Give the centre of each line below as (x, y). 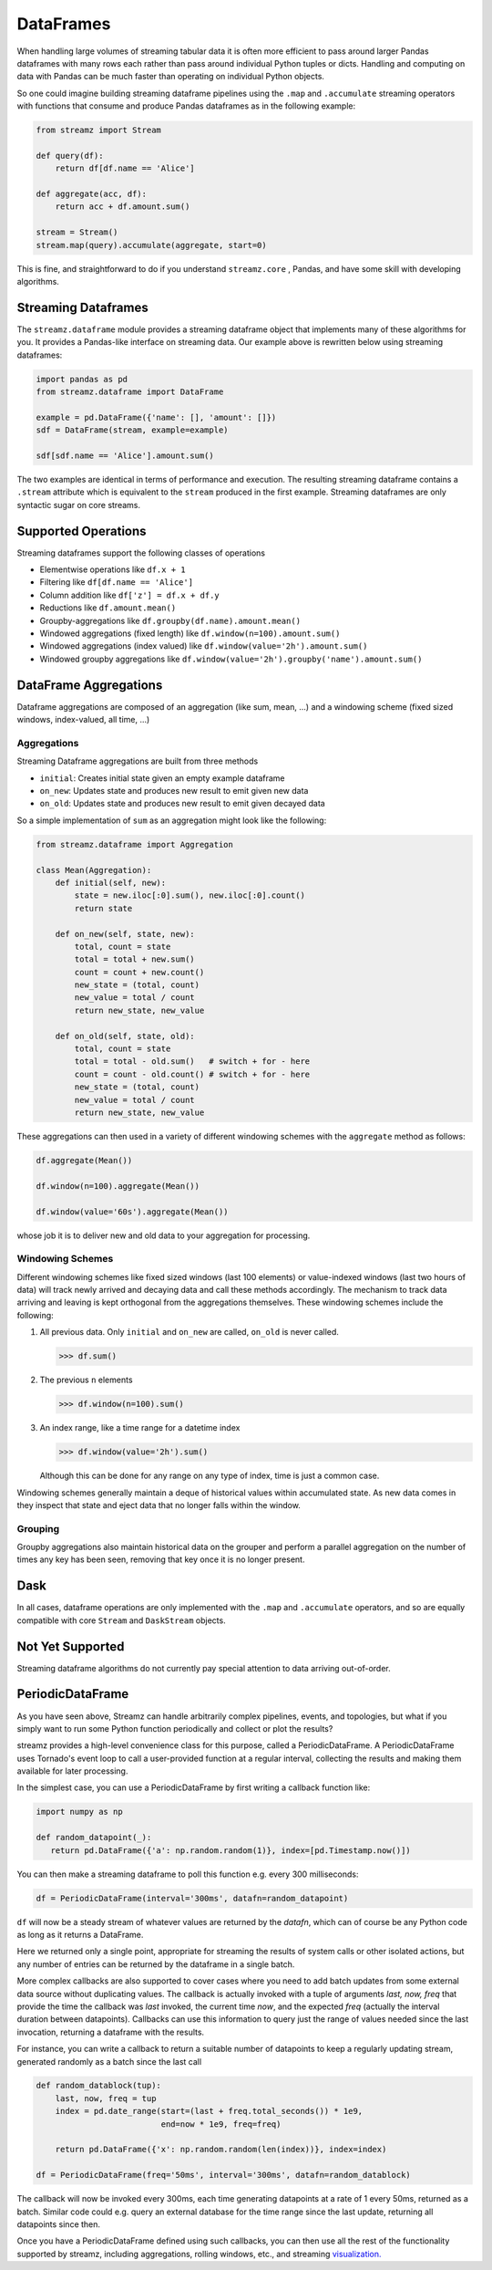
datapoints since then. (58, 2224)
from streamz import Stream (98, 130)
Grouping (38, 1528)
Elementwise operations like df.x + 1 (113, 569)
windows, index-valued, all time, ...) (83, 720)
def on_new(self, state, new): (125, 934)
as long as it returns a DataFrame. (80, 1934)
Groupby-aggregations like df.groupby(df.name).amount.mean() (170, 620)
